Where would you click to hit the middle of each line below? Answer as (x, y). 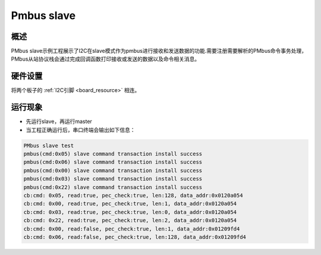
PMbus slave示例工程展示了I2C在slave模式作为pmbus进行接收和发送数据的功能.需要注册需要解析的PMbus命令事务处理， (159, 51)
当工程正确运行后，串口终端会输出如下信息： (81, 130)
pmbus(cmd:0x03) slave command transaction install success (113, 179)
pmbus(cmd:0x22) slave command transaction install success (113, 187)
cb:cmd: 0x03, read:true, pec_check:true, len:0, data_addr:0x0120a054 (130, 212)
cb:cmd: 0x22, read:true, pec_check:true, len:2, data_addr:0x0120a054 (130, 221)
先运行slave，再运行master (59, 121)
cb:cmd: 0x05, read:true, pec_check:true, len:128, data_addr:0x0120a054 (133, 195)
